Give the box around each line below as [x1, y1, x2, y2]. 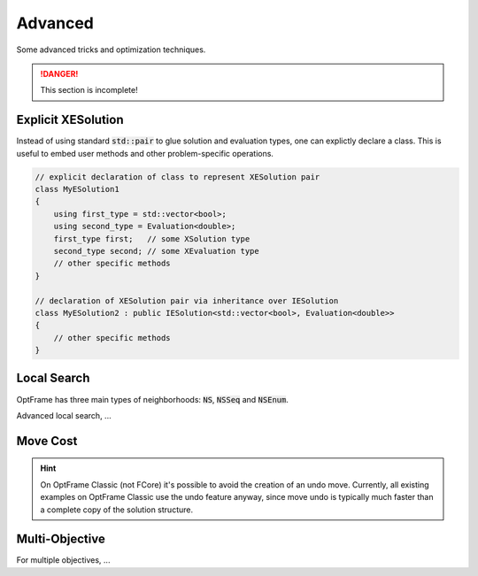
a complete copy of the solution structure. [40, 504, 194, 515]
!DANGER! [40, 68, 79, 79]
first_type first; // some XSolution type [53, 234, 251, 243]
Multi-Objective [16, 532, 105, 547]
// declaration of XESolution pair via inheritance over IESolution [35, 296, 339, 305]
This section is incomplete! [40, 85, 138, 96]
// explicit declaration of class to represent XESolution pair [35, 172, 320, 181]
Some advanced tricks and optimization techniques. [16, 44, 206, 55]
